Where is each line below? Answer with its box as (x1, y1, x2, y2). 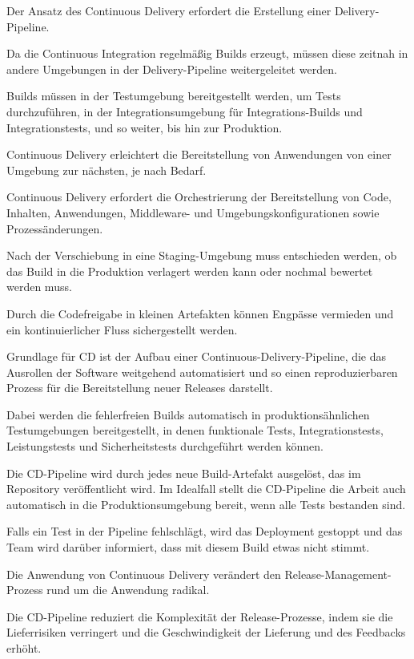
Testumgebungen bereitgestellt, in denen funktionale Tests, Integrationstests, (6, 422, 384, 439)
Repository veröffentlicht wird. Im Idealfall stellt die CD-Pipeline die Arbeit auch (6, 480, 406, 497)
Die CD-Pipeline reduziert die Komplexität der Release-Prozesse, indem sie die (6, 608, 393, 625)
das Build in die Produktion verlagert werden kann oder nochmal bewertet (6, 262, 373, 279)
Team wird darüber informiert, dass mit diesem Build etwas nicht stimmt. (6, 539, 370, 556)
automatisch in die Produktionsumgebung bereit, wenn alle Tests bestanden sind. (6, 495, 406, 512)
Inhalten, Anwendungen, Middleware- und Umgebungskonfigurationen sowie (6, 204, 380, 220)
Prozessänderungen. (6, 220, 103, 237)
